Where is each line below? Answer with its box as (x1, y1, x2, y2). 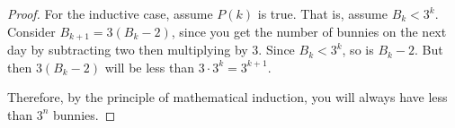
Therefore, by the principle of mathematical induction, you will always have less (7, 88, 448, 107)
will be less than (104, 57, 195, 76)
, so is (342, 40, 374, 59)
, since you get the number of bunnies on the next (171, 21, 447, 40)
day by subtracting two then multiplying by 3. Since (7, 40, 295, 59)
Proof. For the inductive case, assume (7, 4, 213, 22)
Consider (7, 21, 56, 40)
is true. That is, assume (257, 4, 388, 22)
